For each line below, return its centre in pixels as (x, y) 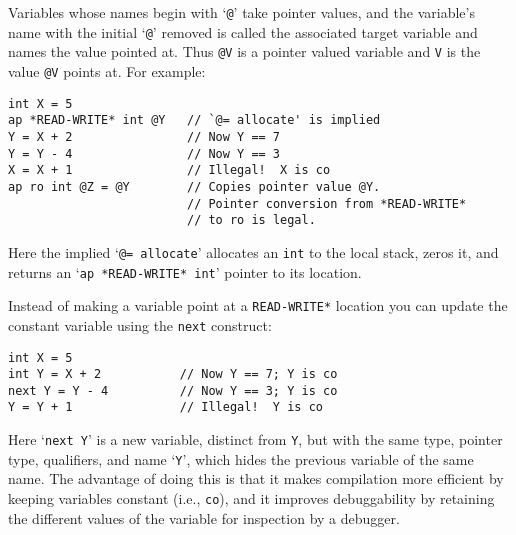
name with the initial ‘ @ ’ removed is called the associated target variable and (243, 31)
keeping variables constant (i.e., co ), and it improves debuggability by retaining (251, 498)
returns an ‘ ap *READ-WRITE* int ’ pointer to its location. (185, 271)
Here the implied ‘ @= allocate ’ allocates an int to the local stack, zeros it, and (253, 251)
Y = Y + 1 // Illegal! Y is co (165, 407)
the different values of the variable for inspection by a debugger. (204, 517)
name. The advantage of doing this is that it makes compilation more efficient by (256, 478)
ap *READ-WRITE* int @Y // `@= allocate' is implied (194, 120)
